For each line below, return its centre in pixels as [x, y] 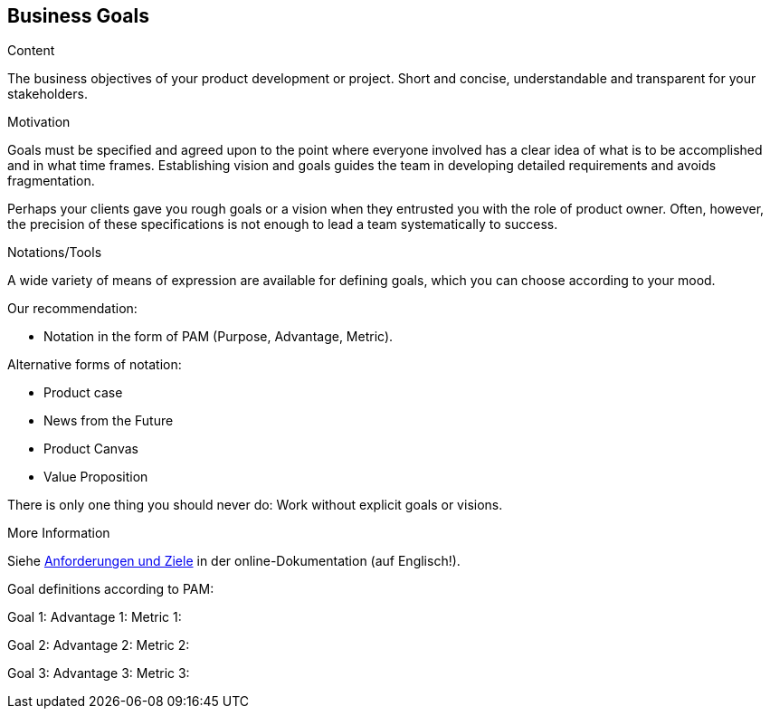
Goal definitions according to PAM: [111, 589]
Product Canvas [91, 449]
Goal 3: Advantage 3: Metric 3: [99, 673]
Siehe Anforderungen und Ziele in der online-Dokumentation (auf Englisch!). [234, 561]
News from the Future [109, 421]
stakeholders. [48, 94]
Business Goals [78, 16]
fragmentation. [51, 181]
